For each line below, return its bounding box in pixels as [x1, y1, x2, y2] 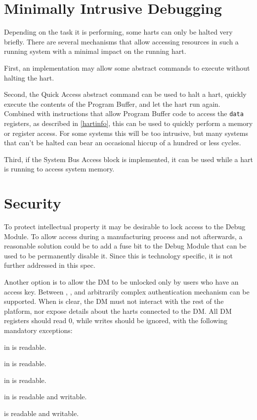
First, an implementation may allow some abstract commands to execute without [4, 62, 250, 73]
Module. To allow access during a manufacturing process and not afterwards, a [4, 231, 243, 241]
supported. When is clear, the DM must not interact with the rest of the [4, 296, 224, 306]
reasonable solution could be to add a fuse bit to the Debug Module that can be [4, 241, 247, 251]
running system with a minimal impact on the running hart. [4, 46, 186, 56]
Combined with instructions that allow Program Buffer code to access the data [4, 108, 244, 119]
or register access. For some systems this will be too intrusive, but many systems [4, 127, 248, 138]
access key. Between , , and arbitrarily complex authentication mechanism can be [4, 286, 250, 296]
